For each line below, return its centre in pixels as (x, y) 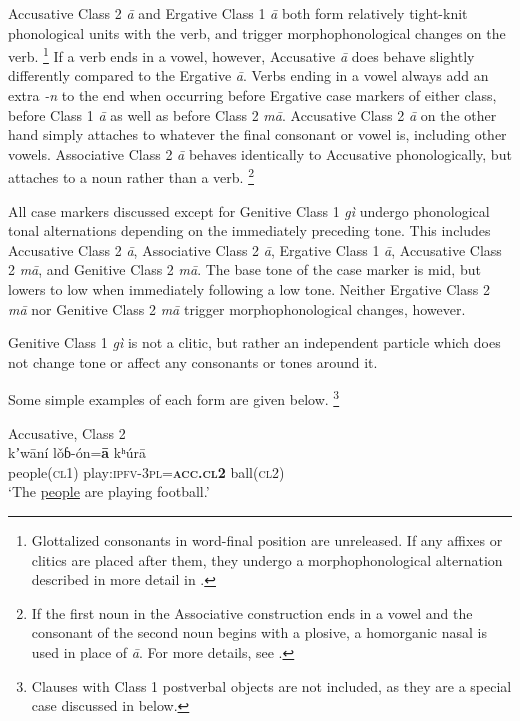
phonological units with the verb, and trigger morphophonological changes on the (257, 32)
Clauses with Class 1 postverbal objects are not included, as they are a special (271, 685)
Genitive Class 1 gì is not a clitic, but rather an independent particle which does (254, 342)
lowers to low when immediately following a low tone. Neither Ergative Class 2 (249, 289)
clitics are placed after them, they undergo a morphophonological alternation (267, 559)
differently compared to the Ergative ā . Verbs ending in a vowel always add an (248, 75)
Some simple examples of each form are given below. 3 (174, 398)
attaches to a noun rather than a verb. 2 (131, 176)
